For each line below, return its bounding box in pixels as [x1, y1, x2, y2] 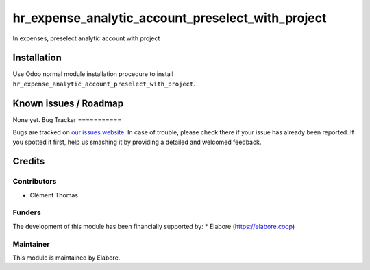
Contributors [12, 177, 57, 186]
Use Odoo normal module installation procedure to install [12, 70, 174, 78]
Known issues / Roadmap [12, 97, 123, 109]
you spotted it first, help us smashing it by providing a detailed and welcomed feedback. [12, 138, 262, 146]
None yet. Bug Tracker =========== [12, 115, 122, 123]
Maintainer [12, 239, 50, 249]
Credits [12, 156, 45, 167]
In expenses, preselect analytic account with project [12, 34, 160, 42]
